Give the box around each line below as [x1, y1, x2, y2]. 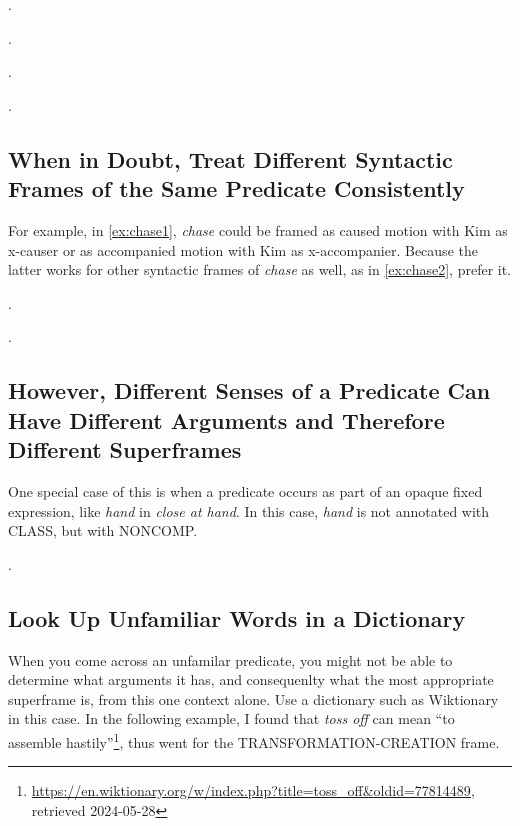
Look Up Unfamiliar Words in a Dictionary [8, 602, 466, 633]
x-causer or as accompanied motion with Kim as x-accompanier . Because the [8, 239, 478, 260]
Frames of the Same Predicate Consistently [8, 173, 465, 204]
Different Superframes [8, 434, 242, 465]
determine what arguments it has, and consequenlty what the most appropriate [8, 669, 494, 690]
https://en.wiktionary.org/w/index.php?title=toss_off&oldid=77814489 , [31, 780, 475, 801]
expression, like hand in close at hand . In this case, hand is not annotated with [8, 500, 490, 521]
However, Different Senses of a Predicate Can [8, 375, 491, 406]
